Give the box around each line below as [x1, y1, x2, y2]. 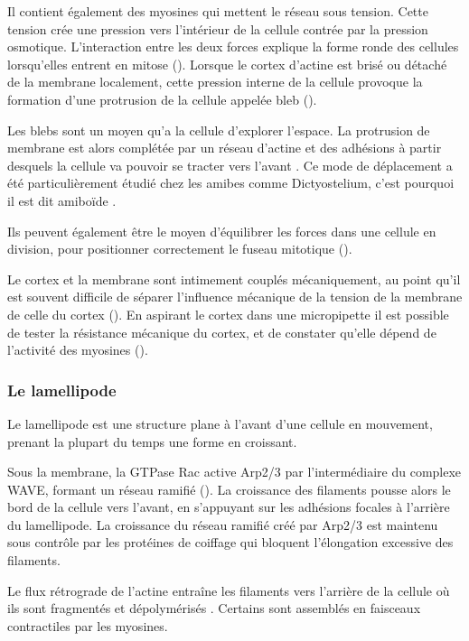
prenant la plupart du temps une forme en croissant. [7, 432, 297, 451]
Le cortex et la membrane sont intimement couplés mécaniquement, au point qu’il [7, 269, 461, 288]
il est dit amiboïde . [7, 190, 117, 209]
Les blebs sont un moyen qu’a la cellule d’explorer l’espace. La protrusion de [7, 120, 430, 139]
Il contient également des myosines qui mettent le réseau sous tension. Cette [7, 2, 428, 20]
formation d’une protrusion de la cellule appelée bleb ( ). [7, 89, 317, 108]
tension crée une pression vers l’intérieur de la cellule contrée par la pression [7, 19, 428, 38]
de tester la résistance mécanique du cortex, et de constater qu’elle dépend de [7, 322, 436, 341]
